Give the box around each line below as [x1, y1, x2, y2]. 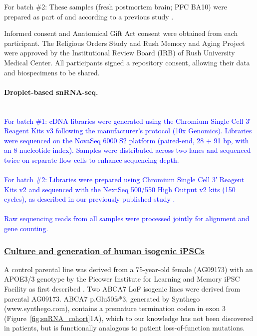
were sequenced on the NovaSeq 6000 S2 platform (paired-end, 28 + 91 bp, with [4, 135, 249, 145]
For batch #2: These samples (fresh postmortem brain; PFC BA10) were [4, 1, 227, 11]
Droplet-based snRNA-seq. [4, 86, 98, 97]
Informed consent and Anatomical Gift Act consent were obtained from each [4, 28, 238, 38]
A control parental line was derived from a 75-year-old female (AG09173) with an [4, 264, 253, 274]
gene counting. [4, 223, 48, 234]
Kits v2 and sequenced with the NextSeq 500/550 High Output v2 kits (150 [4, 184, 236, 194]
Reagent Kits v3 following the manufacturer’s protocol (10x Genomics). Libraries [4, 125, 252, 136]
